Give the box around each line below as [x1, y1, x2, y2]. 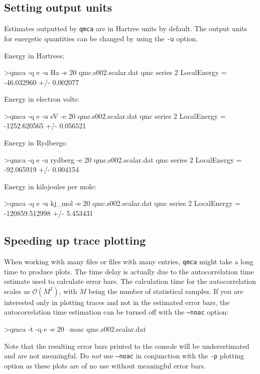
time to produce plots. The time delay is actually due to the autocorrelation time [4, 266, 254, 276]
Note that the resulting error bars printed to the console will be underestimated [4, 340, 249, 351]
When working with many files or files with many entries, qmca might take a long [4, 256, 253, 266]
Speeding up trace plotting [4, 233, 146, 248]
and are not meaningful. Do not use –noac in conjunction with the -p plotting [4, 350, 244, 361]
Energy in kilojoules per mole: [4, 181, 96, 191]
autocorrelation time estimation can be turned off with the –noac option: [4, 307, 229, 317]
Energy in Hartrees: [4, 50, 65, 60]
